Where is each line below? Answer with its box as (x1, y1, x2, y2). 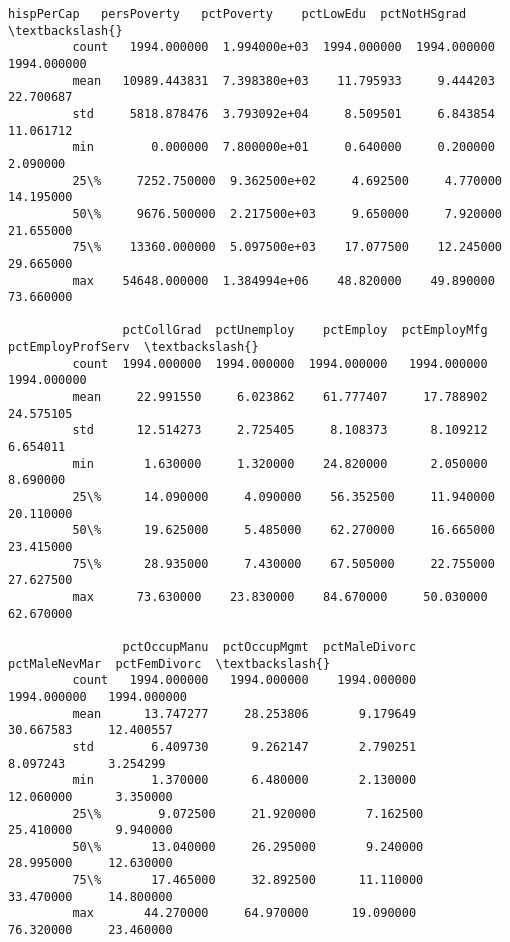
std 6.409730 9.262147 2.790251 (72, 739, 417, 754)
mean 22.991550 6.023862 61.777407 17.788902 (72, 390, 488, 405)
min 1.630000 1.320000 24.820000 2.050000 (72, 456, 488, 471)
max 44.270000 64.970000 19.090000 (72, 906, 417, 921)
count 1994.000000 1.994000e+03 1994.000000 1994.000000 (72, 40, 495, 55)
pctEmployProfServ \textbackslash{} (8, 340, 259, 355)
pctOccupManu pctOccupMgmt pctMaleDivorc (122, 639, 417, 654)
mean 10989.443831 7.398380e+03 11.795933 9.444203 (72, 73, 495, 88)
